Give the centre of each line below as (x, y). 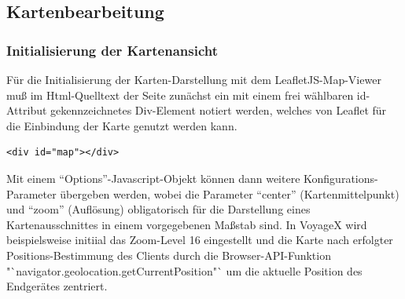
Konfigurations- (341, 178)
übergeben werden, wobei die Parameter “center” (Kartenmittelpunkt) (230, 193)
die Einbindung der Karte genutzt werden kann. (122, 125)
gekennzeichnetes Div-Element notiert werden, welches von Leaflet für (219, 110)
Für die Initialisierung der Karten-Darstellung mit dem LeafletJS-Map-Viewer (194, 79)
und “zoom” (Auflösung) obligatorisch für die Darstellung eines (158, 209)
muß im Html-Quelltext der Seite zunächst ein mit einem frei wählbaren (180, 95)
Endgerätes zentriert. (57, 286)
